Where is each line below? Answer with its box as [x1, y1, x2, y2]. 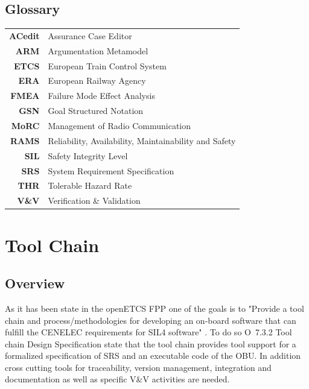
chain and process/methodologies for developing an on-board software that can [5, 314, 296, 326]
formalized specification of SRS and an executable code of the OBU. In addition [5, 349, 301, 362]
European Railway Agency [48, 74, 146, 87]
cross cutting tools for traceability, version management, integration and [5, 361, 272, 373]
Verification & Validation [48, 194, 141, 207]
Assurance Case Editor [48, 29, 132, 42]
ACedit [9, 29, 40, 42]
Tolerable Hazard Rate [48, 179, 132, 192]
